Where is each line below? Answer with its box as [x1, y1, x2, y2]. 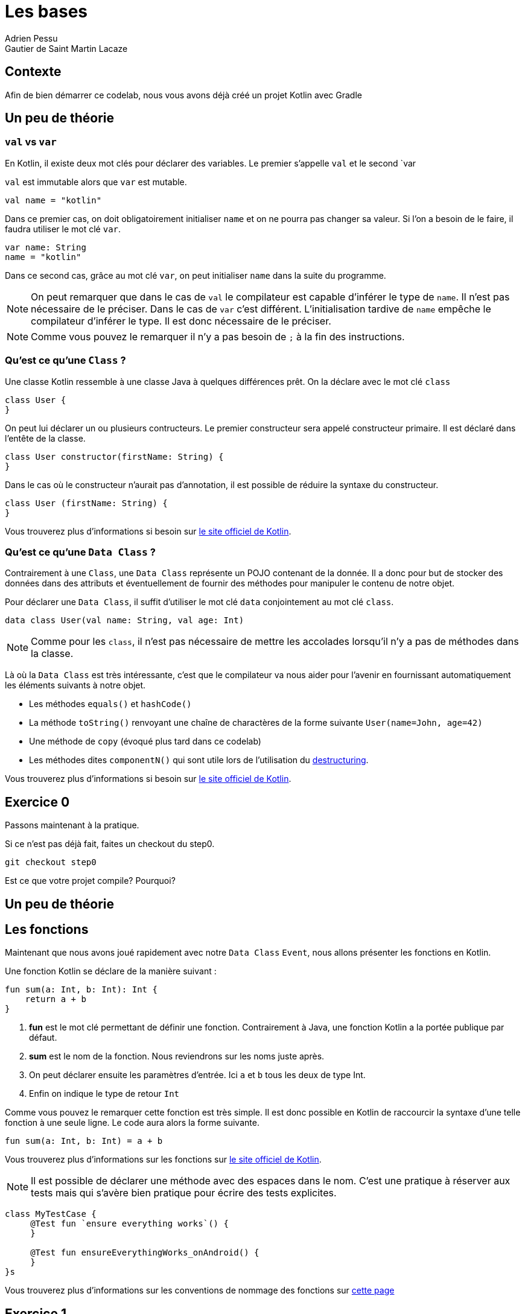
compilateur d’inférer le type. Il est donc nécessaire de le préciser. [31, 314, 331, 327]
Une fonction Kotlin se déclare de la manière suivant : [5, 966, 217, 977]
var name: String [5, 242, 86, 252]
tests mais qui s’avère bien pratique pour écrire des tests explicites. [31, 1187, 337, 1199]
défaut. [29, 1032, 57, 1043]
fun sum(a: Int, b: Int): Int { [5, 985, 157, 995]
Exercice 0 [5, 794, 70, 810]
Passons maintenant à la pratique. [5, 820, 139, 831]
